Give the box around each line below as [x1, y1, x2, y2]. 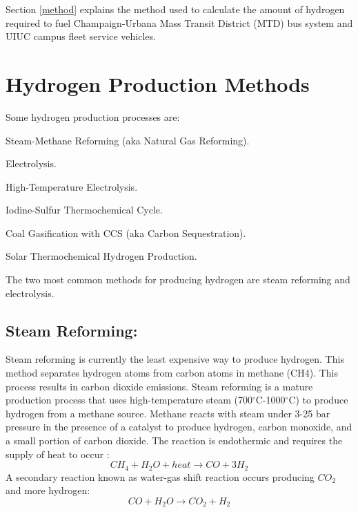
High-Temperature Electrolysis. [6, 179, 138, 193]
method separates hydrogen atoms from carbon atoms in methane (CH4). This [6, 366, 338, 380]
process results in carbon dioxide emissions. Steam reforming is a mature [6, 379, 313, 393]
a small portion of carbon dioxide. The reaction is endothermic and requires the [6, 433, 343, 448]
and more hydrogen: [6, 483, 90, 497]
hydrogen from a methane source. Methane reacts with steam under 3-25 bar [6, 406, 330, 420]
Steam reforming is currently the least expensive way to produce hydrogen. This [6, 352, 344, 366]
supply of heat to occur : [6, 446, 110, 461]
